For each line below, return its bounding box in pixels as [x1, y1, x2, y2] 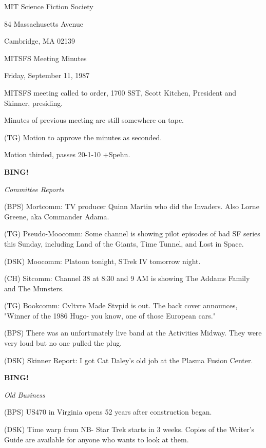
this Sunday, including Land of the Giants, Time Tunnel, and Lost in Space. [4, 238, 244, 249]
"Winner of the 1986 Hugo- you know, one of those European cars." [4, 310, 216, 321]
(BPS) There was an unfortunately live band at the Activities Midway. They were [4, 327, 262, 338]
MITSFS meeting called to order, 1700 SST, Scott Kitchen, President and [4, 87, 237, 98]
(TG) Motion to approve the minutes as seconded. [4, 132, 162, 142]
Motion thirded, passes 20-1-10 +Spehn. [4, 149, 130, 160]
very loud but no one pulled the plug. [4, 338, 122, 348]
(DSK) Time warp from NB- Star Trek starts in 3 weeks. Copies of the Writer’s [4, 424, 255, 435]
